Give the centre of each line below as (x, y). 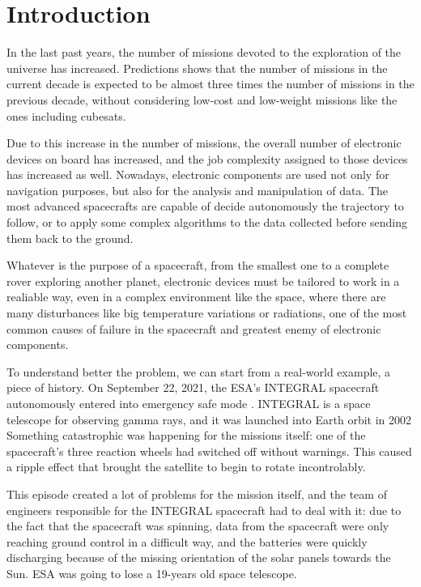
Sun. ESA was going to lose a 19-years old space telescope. (152, 573)
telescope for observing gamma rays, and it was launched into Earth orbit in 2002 (209, 419)
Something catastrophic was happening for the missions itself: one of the (186, 435)
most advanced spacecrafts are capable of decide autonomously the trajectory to (205, 206)
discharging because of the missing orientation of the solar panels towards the (199, 557)
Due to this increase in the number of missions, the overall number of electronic (204, 143)
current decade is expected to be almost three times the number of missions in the (210, 84)
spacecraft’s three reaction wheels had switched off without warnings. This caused (209, 451)
